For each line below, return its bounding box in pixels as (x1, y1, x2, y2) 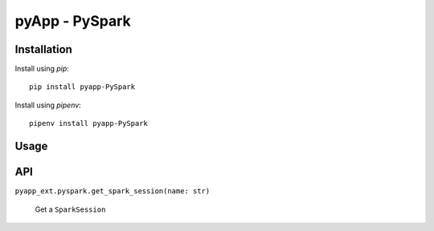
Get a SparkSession (35, 205, 106, 214)
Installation (14, 43, 72, 56)
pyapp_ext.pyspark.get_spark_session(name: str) (14, 187, 211, 196)
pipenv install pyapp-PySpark (29, 119, 149, 128)
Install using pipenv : (14, 100, 82, 110)
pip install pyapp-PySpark (29, 83, 136, 91)
